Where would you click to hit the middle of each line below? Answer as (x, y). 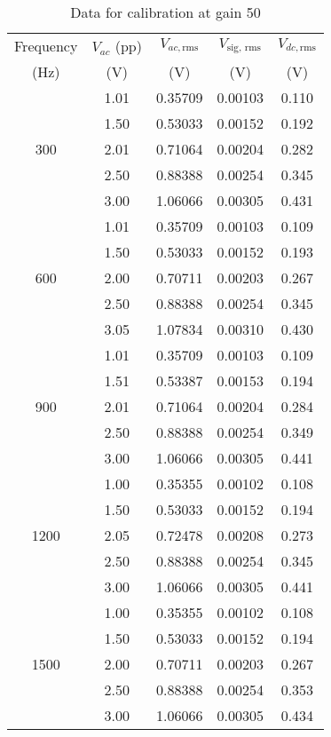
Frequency (46, 46)
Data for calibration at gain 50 (165, 12)
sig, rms (244, 48)
